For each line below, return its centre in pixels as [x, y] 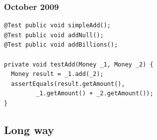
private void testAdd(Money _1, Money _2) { [79, 64]
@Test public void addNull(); [54, 35]
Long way [29, 129]
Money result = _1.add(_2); [57, 74]
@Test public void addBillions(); [61, 45]
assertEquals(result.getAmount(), [68, 84]
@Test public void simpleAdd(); [57, 26]
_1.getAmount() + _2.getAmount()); [95, 94]
